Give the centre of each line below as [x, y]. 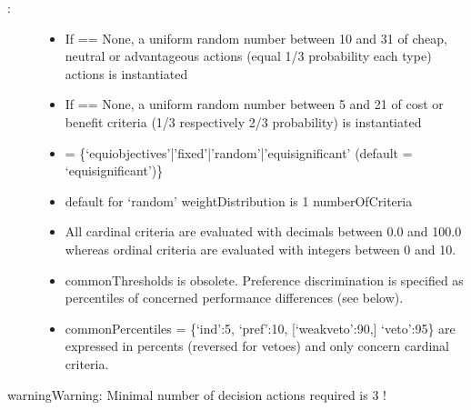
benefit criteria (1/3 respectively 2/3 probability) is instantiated [243, 121]
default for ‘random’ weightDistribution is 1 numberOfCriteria [239, 200]
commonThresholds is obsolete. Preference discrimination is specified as [264, 280]
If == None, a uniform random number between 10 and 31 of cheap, [256, 38]
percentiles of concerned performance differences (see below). [234, 298]
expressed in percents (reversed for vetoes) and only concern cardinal [257, 346]
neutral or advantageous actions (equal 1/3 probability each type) [248, 56]
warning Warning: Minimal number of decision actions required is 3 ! [197, 394]
